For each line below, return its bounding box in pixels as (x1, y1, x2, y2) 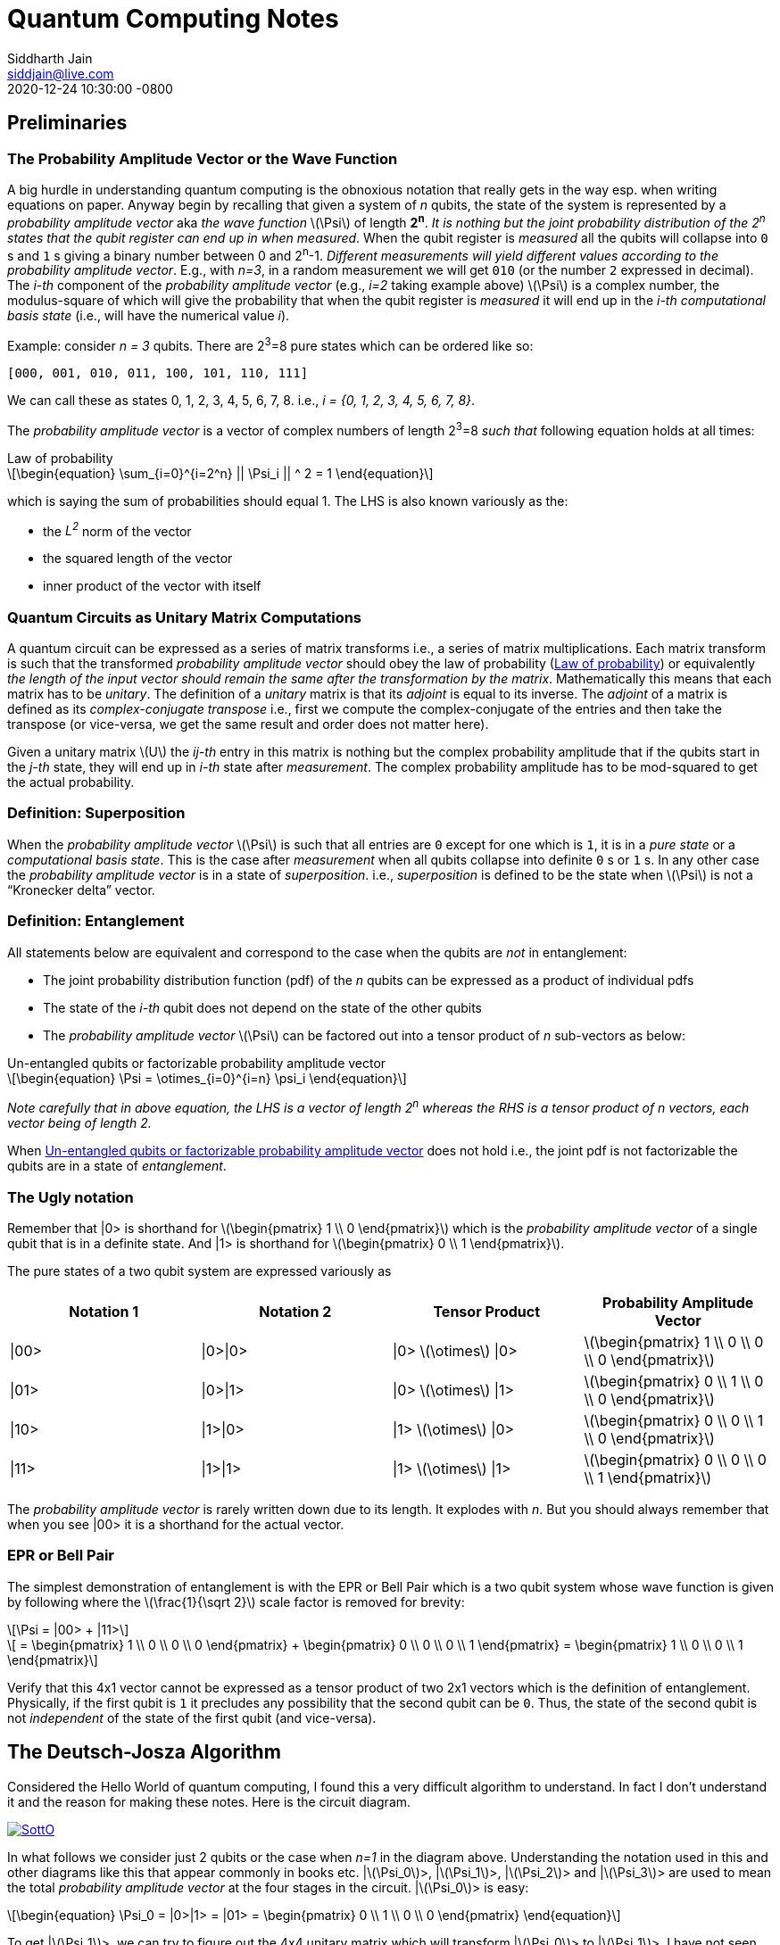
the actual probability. (7, 774, 135, 790)
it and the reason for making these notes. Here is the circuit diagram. (7, 1793, 411, 1809)
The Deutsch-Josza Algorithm (7, 1741, 281, 1764)
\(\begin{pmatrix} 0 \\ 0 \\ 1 (584, 1411, 764, 1429)
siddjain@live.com (7, 65, 114, 81)
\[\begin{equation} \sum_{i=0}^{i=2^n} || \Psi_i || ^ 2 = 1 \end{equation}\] (7, 465, 434, 481)
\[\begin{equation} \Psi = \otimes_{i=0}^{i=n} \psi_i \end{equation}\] (7, 1070, 407, 1086)
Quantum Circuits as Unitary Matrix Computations (7, 608, 362, 626)
